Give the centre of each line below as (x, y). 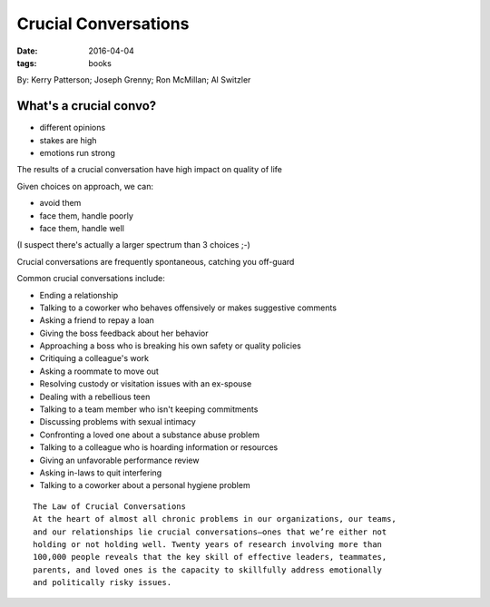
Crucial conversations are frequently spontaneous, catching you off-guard (156, 261)
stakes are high (68, 140)
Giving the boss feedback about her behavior (124, 333)
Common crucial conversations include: (91, 279)
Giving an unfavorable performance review (119, 460)
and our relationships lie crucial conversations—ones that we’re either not (210, 532)
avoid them (60, 203)
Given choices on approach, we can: (85, 186)
